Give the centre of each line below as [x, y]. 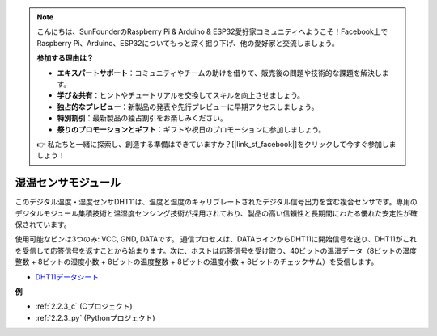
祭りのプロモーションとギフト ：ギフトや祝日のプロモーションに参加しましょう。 [191, 129]
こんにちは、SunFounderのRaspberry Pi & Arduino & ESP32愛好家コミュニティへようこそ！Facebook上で [212, 31]
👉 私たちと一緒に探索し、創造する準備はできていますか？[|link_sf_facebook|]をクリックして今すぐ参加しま [216, 144]
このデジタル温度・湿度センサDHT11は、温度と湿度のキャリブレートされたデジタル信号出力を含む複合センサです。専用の [216, 202]
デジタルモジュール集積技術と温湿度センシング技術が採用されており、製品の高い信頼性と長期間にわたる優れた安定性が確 [216, 213]
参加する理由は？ [65, 58]
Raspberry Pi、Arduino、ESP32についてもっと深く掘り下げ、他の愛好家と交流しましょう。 [188, 43]
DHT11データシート [67, 277]
